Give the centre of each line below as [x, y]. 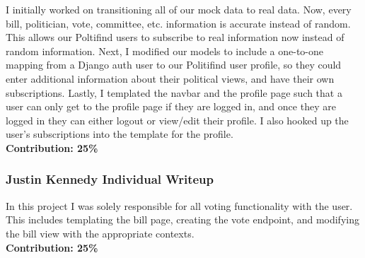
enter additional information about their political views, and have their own [170, 78]
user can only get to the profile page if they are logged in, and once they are [171, 106]
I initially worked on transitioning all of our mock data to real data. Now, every [179, 9]
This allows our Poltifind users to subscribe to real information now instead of [175, 37]
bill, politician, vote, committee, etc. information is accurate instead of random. [178, 23]
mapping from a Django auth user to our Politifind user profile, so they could [174, 65]
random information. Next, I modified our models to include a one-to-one [164, 51]
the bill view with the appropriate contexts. [100, 233]
